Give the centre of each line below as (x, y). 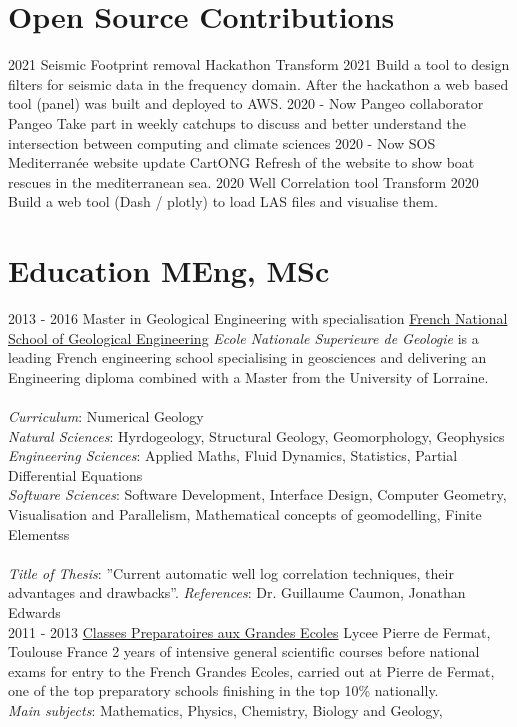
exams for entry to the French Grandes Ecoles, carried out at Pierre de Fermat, (251, 670)
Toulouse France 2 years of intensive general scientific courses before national (244, 651)
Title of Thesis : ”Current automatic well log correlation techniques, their (231, 572)
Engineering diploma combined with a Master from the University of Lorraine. (248, 376)
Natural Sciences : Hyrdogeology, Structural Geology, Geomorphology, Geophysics (256, 435)
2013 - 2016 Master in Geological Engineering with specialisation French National (258, 318)
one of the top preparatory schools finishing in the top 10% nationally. (223, 690)
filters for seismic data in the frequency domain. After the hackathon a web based (258, 83)
